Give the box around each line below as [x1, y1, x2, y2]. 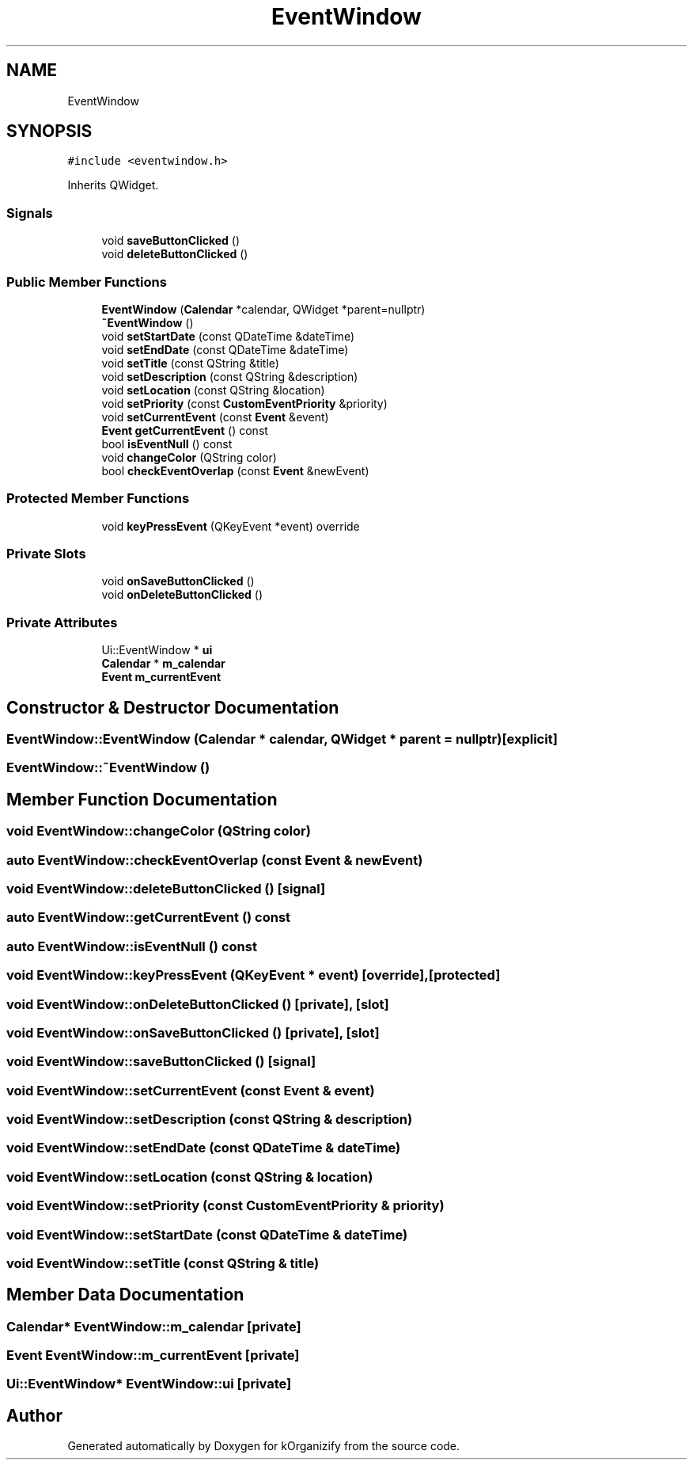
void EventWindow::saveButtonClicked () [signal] [6, 1053, 316, 1070]
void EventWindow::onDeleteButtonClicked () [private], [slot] [6, 996, 389, 1012]
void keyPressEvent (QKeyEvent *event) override [101, 519, 360, 533]
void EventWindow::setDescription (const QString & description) [6, 1111, 413, 1127]
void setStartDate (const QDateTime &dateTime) [101, 329, 354, 343]
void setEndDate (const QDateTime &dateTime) [101, 342, 349, 356]
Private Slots [6, 546, 86, 562]
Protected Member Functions [6, 490, 190, 507]
